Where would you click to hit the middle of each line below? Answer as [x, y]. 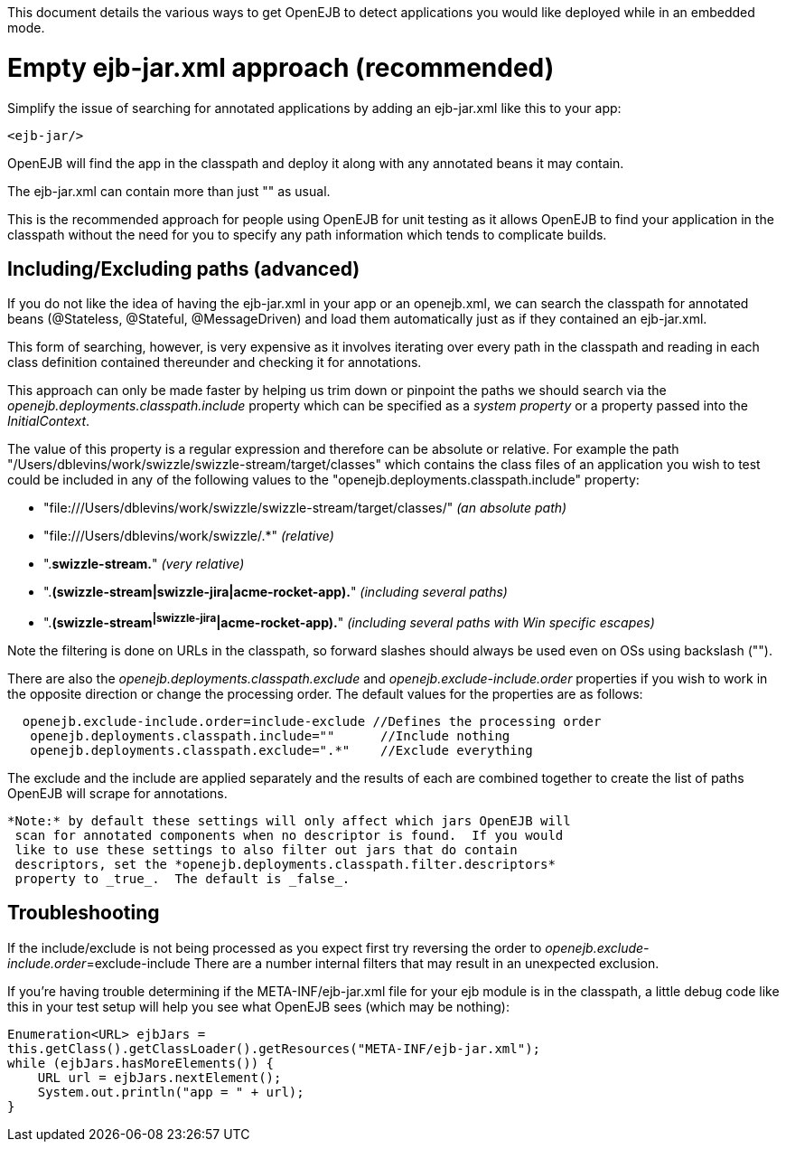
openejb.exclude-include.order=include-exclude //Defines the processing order [312, 721]
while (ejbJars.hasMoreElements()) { [141, 1063]
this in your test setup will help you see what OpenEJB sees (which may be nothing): [258, 1006]
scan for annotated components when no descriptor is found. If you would [289, 835]
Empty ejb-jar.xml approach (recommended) [281, 67]
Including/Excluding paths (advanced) [184, 268]
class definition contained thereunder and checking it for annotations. [215, 363]
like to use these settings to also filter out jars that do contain [266, 850]
